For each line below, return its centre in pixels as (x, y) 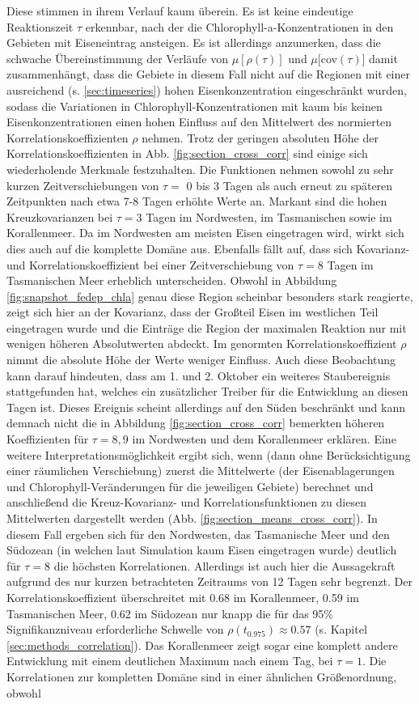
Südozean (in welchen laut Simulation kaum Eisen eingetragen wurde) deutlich (202, 550)
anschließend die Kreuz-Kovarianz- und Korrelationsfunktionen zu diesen (186, 502)
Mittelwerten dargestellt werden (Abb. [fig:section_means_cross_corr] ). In (192, 518)
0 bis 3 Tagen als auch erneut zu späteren (290, 185)
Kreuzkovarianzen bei (60, 216)
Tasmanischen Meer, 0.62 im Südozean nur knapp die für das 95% (170, 613)
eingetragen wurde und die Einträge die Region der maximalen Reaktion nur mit (207, 327)
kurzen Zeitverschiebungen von (83, 185)
